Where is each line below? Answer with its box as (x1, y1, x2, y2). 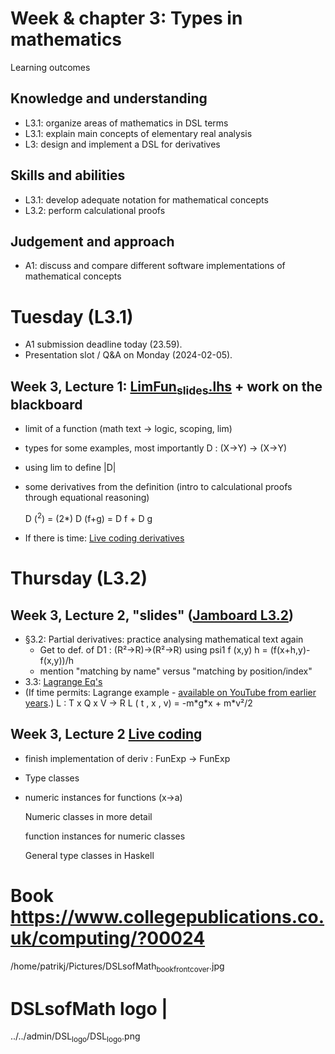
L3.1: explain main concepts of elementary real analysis (24, 127, 253, 139)
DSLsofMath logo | (10, 997, 168, 1020)
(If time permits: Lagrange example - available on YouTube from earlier (24, 686, 317, 698)
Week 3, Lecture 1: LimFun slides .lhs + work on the (10, 378, 323, 397)
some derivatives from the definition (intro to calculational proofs (24, 481, 293, 493)
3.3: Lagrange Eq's (24, 675, 103, 687)
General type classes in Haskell (24, 849, 155, 861)
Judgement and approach (10, 233, 175, 250)
